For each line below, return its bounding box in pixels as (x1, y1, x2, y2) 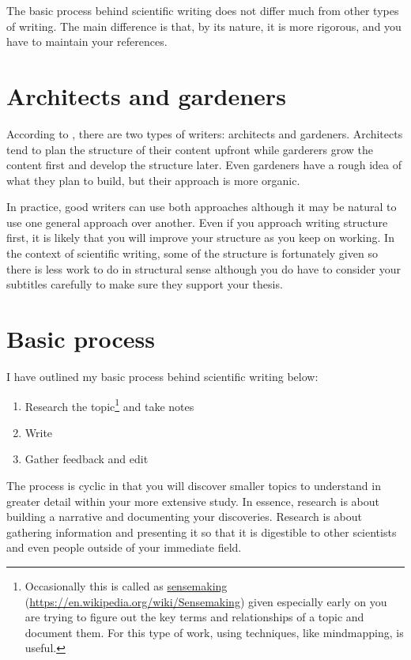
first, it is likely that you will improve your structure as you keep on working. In (6, 229, 394, 246)
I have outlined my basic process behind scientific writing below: (6, 368, 319, 384)
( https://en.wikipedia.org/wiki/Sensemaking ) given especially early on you (25, 593, 387, 609)
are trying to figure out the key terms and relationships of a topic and (25, 609, 364, 625)
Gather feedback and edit (25, 451, 149, 467)
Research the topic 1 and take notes (25, 395, 194, 414)
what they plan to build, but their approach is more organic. (6, 172, 300, 188)
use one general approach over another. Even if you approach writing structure (6, 213, 388, 230)
